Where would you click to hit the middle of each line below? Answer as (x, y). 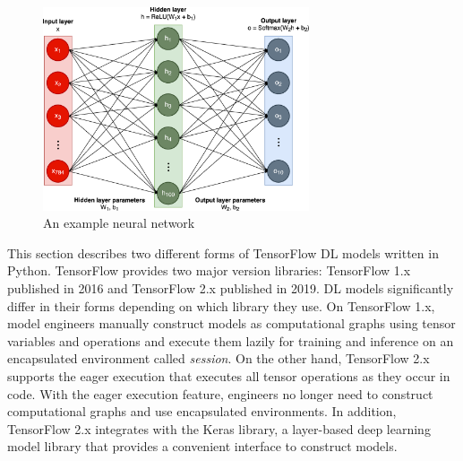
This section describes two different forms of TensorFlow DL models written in (223, 252)
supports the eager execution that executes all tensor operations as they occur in (229, 375)
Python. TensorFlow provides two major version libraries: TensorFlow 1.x (209, 270)
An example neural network (119, 223)
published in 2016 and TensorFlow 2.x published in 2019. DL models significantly (231, 288)
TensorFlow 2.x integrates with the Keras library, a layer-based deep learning (219, 428)
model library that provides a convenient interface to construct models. (202, 446)
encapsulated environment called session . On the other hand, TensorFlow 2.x (219, 358)
